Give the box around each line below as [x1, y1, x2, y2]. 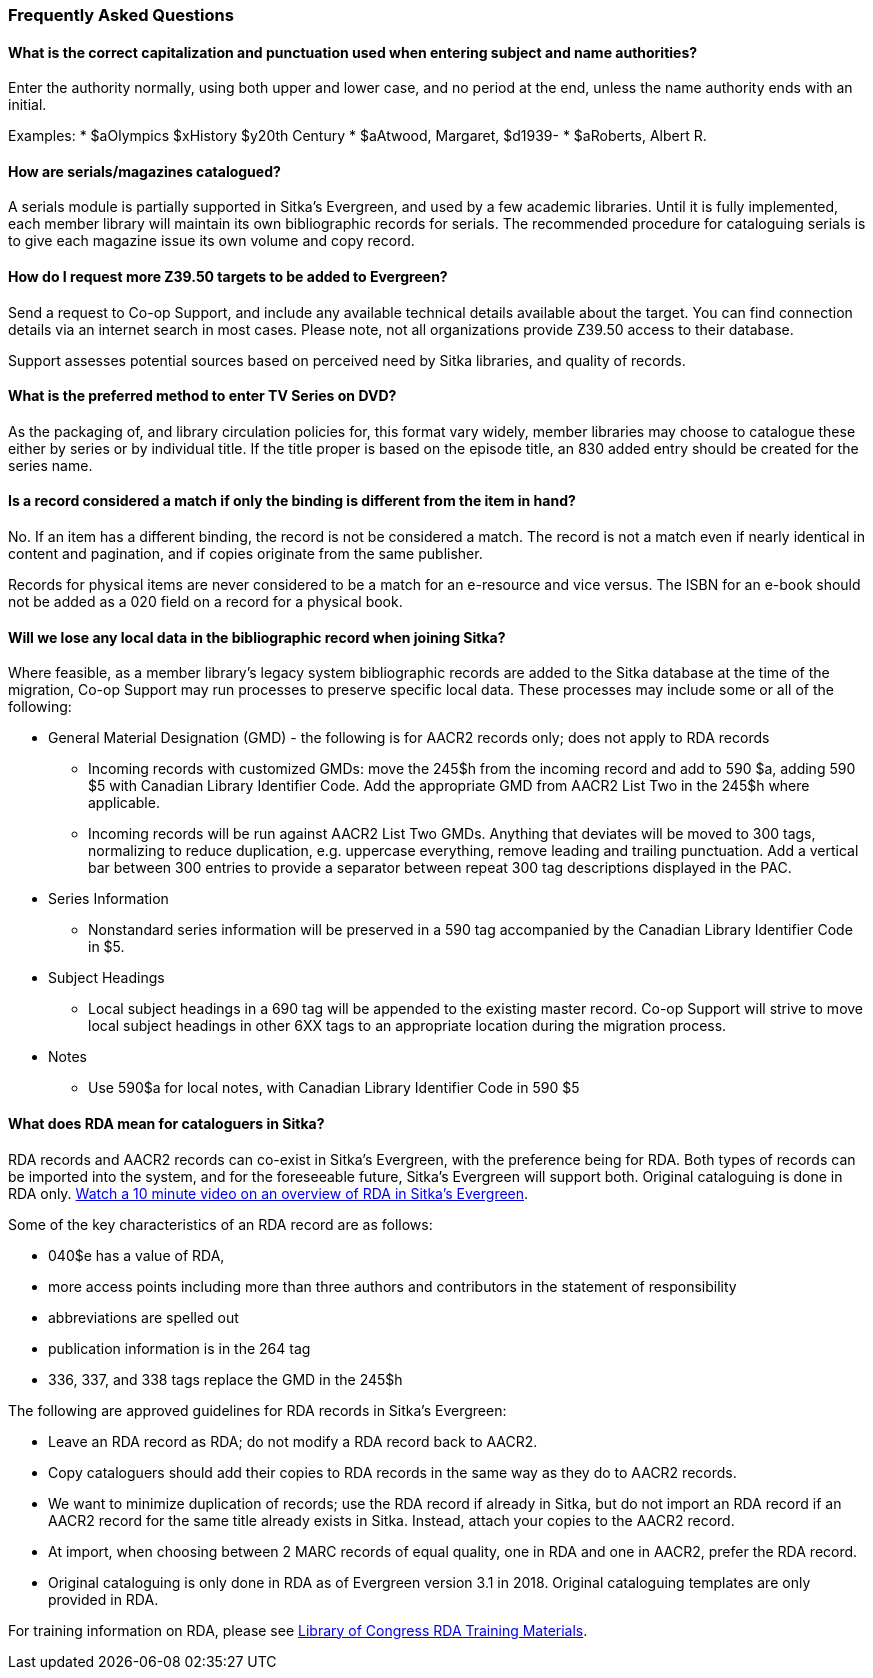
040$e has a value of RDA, [48, 1246, 225, 1264]
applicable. [88, 794, 160, 812]
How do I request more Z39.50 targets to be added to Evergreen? [8, 268, 448, 286]
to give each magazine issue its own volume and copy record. [8, 232, 415, 250]
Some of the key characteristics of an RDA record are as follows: [8, 1215, 433, 1233]
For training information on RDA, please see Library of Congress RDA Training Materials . [8, 1621, 588, 1639]
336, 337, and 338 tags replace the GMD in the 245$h [48, 1370, 403, 1388]
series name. [8, 456, 93, 474]
